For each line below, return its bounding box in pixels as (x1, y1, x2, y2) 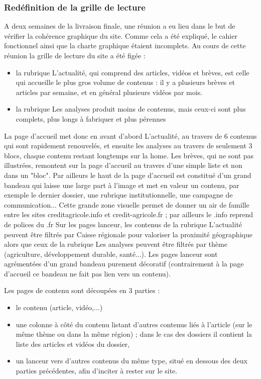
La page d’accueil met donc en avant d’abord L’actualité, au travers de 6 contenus (4, 130, 257, 141)
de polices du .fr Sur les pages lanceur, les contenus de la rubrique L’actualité (4, 219, 242, 229)
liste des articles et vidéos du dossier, (16, 338, 130, 349)
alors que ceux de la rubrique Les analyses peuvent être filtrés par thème (4, 239, 227, 249)
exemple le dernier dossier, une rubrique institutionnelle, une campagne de (4, 190, 233, 200)
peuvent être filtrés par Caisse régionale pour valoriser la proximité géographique (4, 229, 252, 239)
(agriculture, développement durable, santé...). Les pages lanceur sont (4, 248, 218, 259)
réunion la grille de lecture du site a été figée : (4, 50, 146, 60)
